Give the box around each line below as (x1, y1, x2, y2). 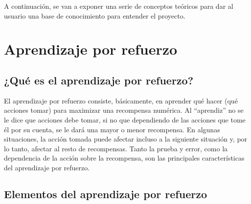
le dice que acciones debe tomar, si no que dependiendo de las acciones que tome (4, 114, 246, 124)
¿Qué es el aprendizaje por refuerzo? (4, 72, 194, 87)
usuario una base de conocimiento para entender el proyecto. (4, 10, 185, 20)
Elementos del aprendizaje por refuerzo (4, 186, 207, 201)
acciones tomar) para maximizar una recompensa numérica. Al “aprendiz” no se (4, 105, 244, 115)
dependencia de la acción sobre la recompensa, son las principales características (4, 153, 245, 163)
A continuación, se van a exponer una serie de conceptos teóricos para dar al (4, 1, 233, 11)
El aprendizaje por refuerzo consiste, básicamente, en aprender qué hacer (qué (4, 95, 238, 105)
